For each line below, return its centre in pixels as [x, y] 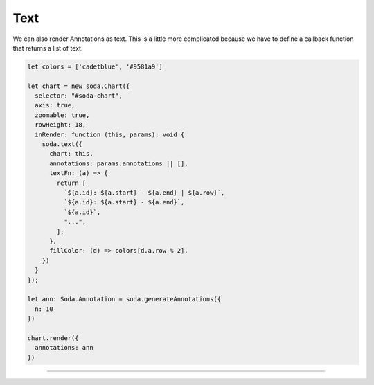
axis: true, [55, 105]
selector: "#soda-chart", [79, 96]
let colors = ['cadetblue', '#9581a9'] [95, 66]
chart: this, [71, 154]
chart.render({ [53, 338]
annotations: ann [64, 348]
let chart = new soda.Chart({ [79, 86]
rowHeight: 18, [61, 125]
